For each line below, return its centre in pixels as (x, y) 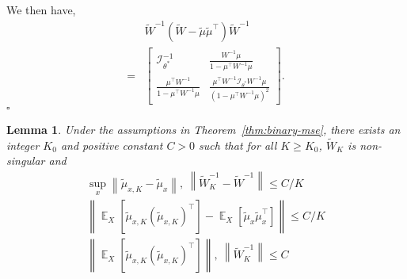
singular (26, 161)
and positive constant (112, 145)
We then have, (41, 10)
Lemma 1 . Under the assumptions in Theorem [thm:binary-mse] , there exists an (203, 129)
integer (23, 145)
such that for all (238, 145)
